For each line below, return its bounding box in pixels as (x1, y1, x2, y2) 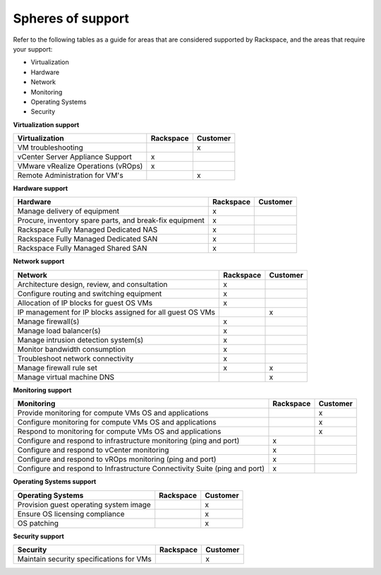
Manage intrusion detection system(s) (17, 335, 144, 345)
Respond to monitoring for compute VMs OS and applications (17, 427, 222, 437)
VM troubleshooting (17, 143, 84, 153)
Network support (13, 257, 65, 266)
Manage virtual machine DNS (17, 372, 115, 381)
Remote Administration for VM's (17, 170, 123, 180)
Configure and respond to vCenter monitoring (17, 445, 169, 455)
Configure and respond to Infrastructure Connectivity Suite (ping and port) (17, 463, 265, 473)
